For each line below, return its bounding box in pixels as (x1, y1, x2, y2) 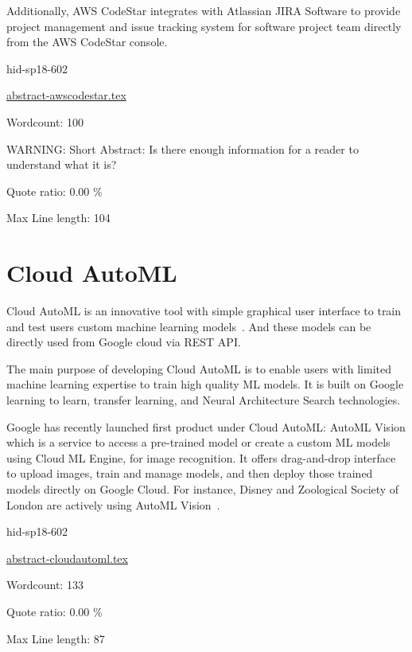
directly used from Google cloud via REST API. (6, 334, 241, 350)
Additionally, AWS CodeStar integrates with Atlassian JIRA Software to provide (6, 2, 401, 18)
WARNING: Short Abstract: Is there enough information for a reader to (6, 140, 359, 157)
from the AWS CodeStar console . (6, 33, 168, 50)
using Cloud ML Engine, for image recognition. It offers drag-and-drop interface (6, 449, 396, 466)
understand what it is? (6, 156, 117, 173)
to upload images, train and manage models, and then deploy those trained (6, 465, 373, 482)
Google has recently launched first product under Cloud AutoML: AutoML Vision (6, 418, 406, 435)
